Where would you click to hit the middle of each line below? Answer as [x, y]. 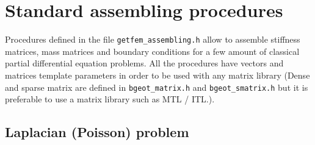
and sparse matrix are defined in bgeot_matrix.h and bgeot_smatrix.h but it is [157, 87]
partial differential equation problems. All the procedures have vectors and [144, 63]
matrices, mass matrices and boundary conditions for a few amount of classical [152, 51]
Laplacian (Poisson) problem [97, 132]
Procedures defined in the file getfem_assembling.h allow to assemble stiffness [153, 39]
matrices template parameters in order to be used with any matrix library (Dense [157, 75]
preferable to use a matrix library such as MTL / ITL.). [110, 99]
